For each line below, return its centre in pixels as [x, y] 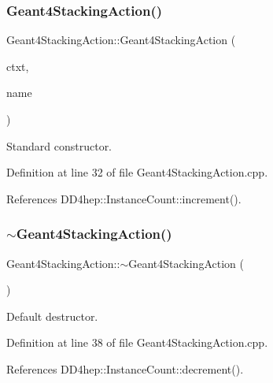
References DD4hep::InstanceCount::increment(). [124, 198]
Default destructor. [52, 316]
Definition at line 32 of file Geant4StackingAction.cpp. [137, 172]
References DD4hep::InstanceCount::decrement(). [125, 368]
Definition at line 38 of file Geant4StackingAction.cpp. [137, 342]
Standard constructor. [59, 145]
